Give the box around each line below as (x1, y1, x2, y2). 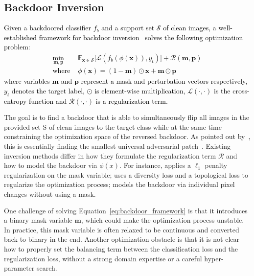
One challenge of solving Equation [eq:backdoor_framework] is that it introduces (4, 205, 248, 215)
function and (28, 95, 67, 106)
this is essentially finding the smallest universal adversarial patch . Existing (4, 141, 231, 151)
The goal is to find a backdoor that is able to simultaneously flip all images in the (4, 112, 249, 122)
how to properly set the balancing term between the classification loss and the (4, 243, 238, 253)
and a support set (101, 23, 155, 33)
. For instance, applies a (119, 160, 191, 170)
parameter (4, 263, 35, 273)
